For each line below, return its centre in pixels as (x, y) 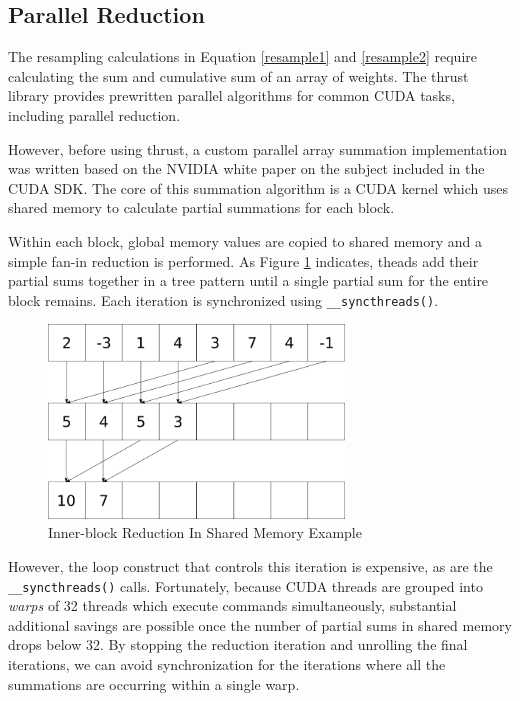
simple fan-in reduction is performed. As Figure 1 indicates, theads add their (243, 260)
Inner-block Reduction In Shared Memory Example (205, 532)
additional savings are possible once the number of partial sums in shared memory (260, 624)
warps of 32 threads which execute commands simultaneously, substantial (232, 605)
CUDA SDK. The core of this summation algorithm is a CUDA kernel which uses (258, 187)
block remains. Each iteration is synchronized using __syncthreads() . (223, 299)
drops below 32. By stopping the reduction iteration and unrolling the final (238, 644)
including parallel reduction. (94, 114)
